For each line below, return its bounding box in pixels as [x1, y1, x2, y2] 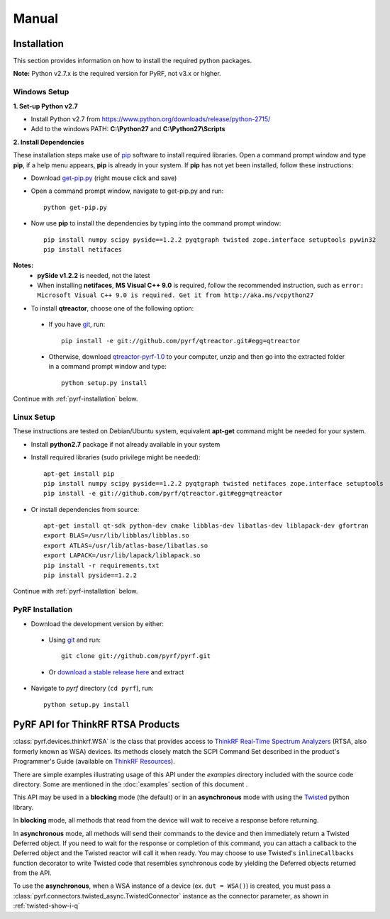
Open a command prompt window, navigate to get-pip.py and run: [30, 186, 224, 195]
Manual [13, 11, 59, 26]
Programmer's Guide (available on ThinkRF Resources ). [13, 757, 175, 766]
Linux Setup [13, 412, 56, 422]
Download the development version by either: [30, 619, 165, 628]
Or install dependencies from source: [30, 505, 140, 513]
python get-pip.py [43, 203, 108, 211]
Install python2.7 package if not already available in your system [30, 440, 221, 448]
